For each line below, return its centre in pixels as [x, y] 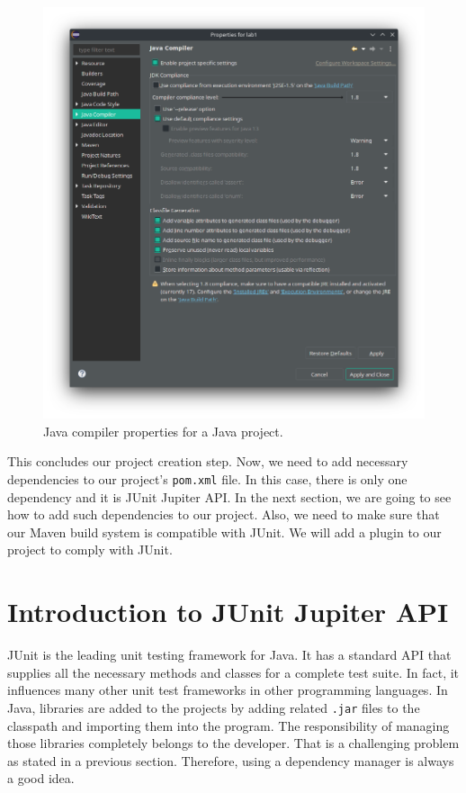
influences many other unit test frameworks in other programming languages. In [228, 690]
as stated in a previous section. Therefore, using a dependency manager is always [231, 760]
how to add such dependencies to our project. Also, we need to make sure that [224, 514]
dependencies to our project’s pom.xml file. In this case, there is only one [207, 478]
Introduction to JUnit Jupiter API [228, 612]
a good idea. [41, 778]
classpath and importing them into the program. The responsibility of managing [229, 725]
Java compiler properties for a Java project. [163, 431]
